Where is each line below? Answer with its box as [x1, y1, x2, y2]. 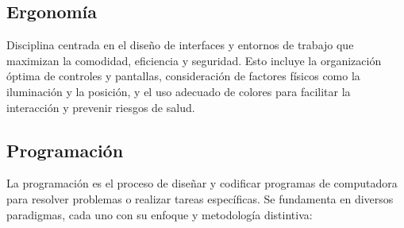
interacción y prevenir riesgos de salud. [6, 99, 195, 115]
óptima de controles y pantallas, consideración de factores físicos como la [6, 68, 360, 84]
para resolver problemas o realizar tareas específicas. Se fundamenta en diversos [6, 190, 394, 207]
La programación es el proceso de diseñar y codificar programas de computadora [6, 175, 398, 191]
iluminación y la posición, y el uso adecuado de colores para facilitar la [6, 83, 351, 99]
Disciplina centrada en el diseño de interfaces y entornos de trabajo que [6, 37, 354, 53]
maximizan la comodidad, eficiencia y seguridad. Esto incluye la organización [6, 52, 382, 68]
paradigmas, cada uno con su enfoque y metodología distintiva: [6, 206, 313, 222]
